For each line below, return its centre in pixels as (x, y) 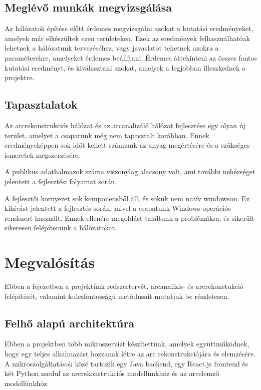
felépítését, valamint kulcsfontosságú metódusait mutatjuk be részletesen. (117, 296)
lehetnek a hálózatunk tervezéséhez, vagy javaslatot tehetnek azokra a (112, 48)
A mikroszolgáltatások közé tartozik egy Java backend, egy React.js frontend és (126, 363)
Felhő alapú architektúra (70, 323)
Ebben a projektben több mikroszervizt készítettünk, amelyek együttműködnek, (127, 344)
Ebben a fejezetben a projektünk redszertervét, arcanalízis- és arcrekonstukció (124, 286)
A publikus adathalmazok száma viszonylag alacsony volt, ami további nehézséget (130, 171)
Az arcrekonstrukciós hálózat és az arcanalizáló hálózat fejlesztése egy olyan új (125, 125)
